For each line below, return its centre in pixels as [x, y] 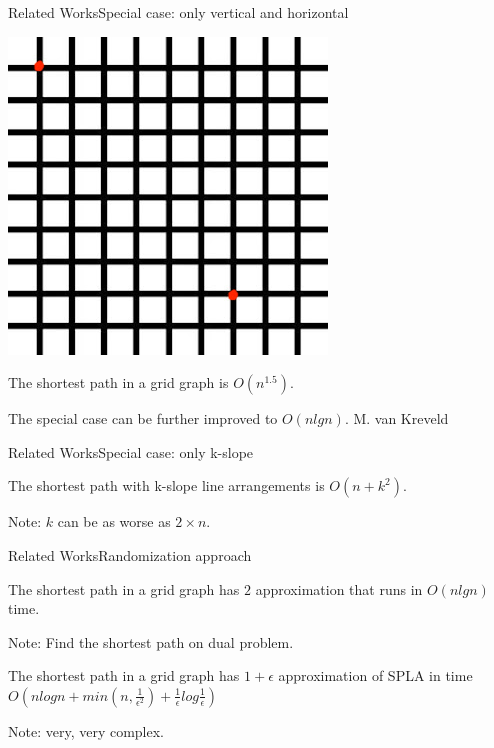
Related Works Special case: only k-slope [131, 451]
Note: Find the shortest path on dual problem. [151, 641]
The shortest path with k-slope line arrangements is [166, 485]
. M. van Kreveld [396, 418]
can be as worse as [114, 521]
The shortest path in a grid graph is [118, 382]
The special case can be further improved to [143, 418]
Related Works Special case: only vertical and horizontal [178, 12]
